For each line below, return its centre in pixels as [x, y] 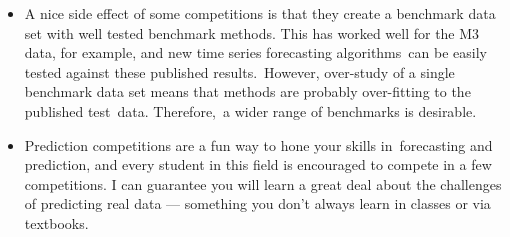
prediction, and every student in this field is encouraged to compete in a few [258, 164]
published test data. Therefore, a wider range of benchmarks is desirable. [250, 110]
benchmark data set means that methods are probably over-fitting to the [247, 91]
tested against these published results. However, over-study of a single [239, 71]
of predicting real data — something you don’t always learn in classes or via [257, 203]
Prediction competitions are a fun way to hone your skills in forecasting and [258, 144]
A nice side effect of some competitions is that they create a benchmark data [260, 13]
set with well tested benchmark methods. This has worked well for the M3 [252, 32]
